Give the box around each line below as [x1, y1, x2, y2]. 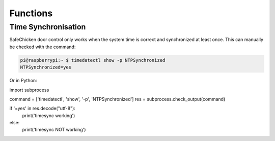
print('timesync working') [22, 112, 75, 119]
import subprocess [9, 87, 49, 93]
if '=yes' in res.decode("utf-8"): [9, 105, 76, 112]
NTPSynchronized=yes [20, 64, 71, 70]
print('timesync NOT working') [22, 127, 86, 133]
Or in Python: [9, 78, 38, 84]
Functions [9, 8, 53, 19]
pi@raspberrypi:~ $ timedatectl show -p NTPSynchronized [20, 57, 166, 63]
